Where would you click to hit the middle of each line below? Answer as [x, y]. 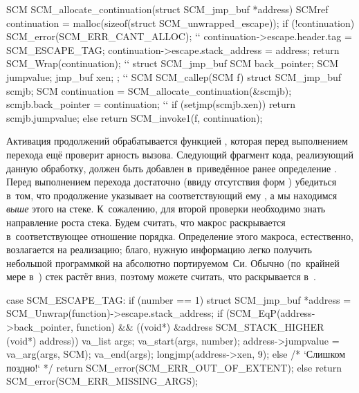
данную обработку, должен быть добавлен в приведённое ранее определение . [172, 168]
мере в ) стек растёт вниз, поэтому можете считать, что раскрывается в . [161, 276]
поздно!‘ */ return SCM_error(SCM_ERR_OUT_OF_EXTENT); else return [174, 367]
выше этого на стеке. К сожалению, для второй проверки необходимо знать [166, 209]
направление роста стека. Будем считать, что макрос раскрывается [146, 222]
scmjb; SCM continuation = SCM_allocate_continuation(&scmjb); [149, 90]
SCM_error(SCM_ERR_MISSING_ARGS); [102, 381]
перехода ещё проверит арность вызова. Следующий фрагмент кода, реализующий [180, 154]
